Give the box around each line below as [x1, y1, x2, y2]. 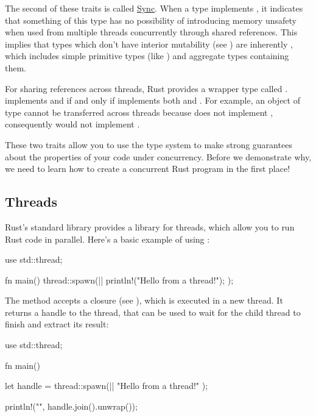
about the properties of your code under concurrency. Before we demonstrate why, [5, 150, 312, 163]
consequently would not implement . [5, 118, 140, 130]
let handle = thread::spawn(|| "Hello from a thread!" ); [5, 379, 208, 392]
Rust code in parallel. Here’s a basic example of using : [5, 232, 210, 245]
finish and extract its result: [5, 318, 109, 330]
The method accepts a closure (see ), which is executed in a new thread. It [5, 294, 283, 307]
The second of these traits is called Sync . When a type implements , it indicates [5, 2, 303, 14]
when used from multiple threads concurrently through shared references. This [5, 26, 298, 38]
